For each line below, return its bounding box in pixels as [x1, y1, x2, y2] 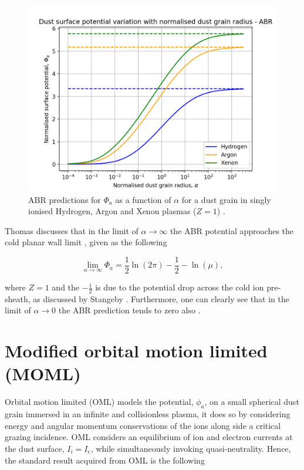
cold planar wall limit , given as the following [5, 236, 167, 248]
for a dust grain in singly [181, 193, 271, 205]
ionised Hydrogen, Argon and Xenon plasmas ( [28, 205, 197, 217]
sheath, [5, 292, 31, 305]
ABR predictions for [28, 193, 101, 205]
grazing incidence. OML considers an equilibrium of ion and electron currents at [5, 431, 293, 443]
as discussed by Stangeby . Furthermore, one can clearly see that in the [33, 292, 289, 305]
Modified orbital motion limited [5, 339, 268, 363]
